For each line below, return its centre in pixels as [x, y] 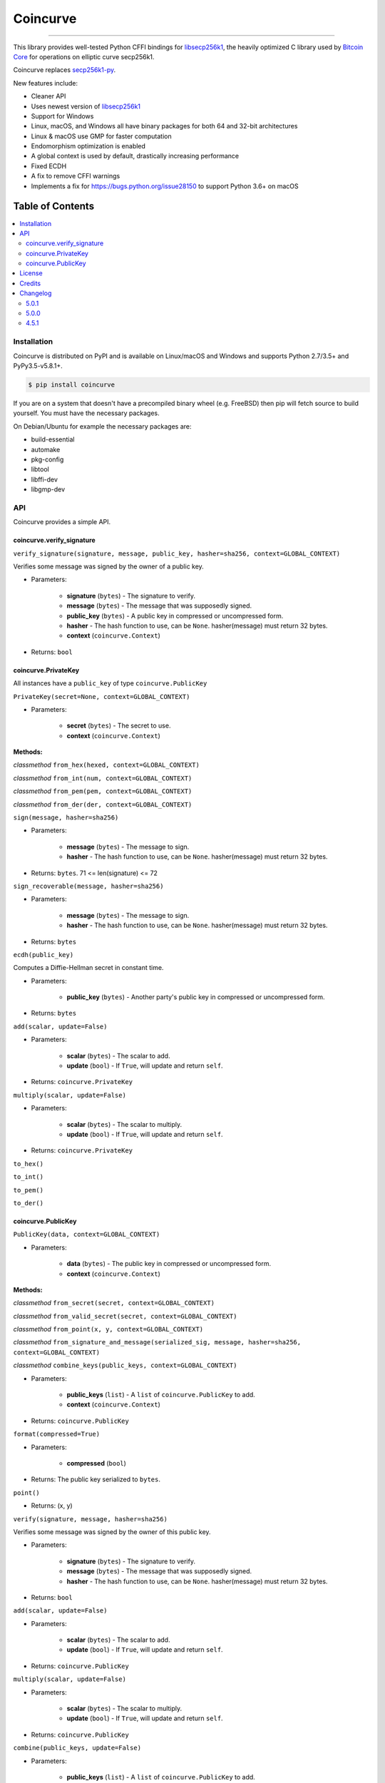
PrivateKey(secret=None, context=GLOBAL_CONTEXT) [102, 696]
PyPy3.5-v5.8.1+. [38, 366]
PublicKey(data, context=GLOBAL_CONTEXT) [87, 1235]
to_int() [29, 1177]
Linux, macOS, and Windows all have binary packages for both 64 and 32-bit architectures [164, 126]
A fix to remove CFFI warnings [76, 176]
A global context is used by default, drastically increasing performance [135, 156]
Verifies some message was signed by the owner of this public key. [112, 1532]
